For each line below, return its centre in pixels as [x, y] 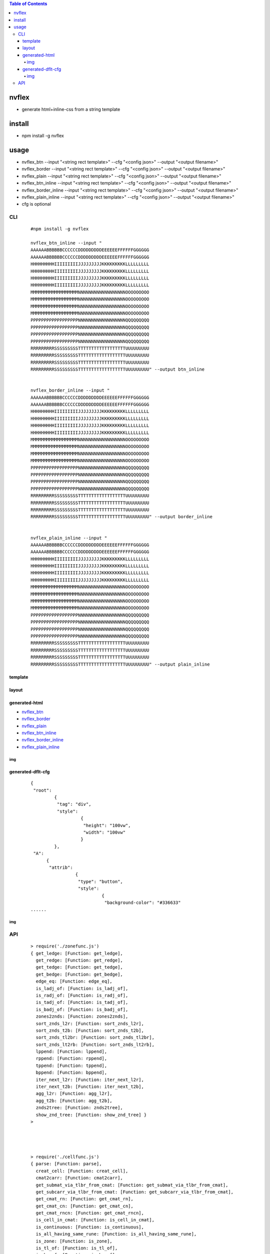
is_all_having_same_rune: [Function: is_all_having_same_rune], [116, 1234]
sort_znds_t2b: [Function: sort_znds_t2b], [90, 1030]
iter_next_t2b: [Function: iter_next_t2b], [90, 1087]
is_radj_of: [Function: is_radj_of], [82, 995]
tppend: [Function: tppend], [71, 1065]
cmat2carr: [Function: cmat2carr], [79, 1178]
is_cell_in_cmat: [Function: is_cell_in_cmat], [95, 1220]
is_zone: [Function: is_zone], [74, 1241]
